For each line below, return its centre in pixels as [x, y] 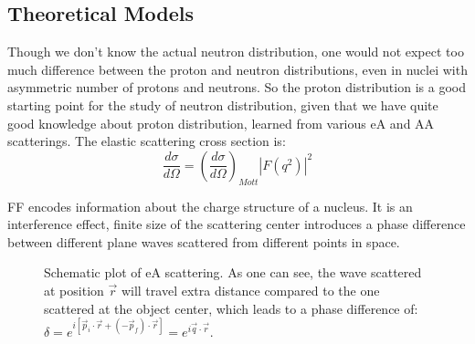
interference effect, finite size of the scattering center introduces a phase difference [237, 224]
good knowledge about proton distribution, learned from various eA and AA [221, 123]
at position [74, 290]
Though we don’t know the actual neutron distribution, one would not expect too [236, 52]
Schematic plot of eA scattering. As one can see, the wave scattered [233, 272]
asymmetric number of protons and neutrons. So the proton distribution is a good [237, 87]
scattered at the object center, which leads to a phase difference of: [231, 308]
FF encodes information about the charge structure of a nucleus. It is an [210, 206]
